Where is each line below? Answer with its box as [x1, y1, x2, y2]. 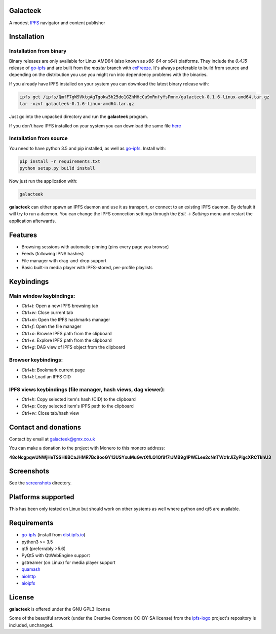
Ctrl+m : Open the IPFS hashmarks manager [21, 317, 111, 322]
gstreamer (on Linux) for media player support [21, 559, 116, 565]
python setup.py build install [19, 165, 96, 171]
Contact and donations [9, 423, 81, 432]
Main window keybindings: [9, 292, 75, 299]
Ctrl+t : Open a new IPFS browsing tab [21, 303, 99, 309]
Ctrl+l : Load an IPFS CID [21, 373, 71, 380]
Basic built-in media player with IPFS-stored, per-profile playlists [21, 264, 153, 270]
